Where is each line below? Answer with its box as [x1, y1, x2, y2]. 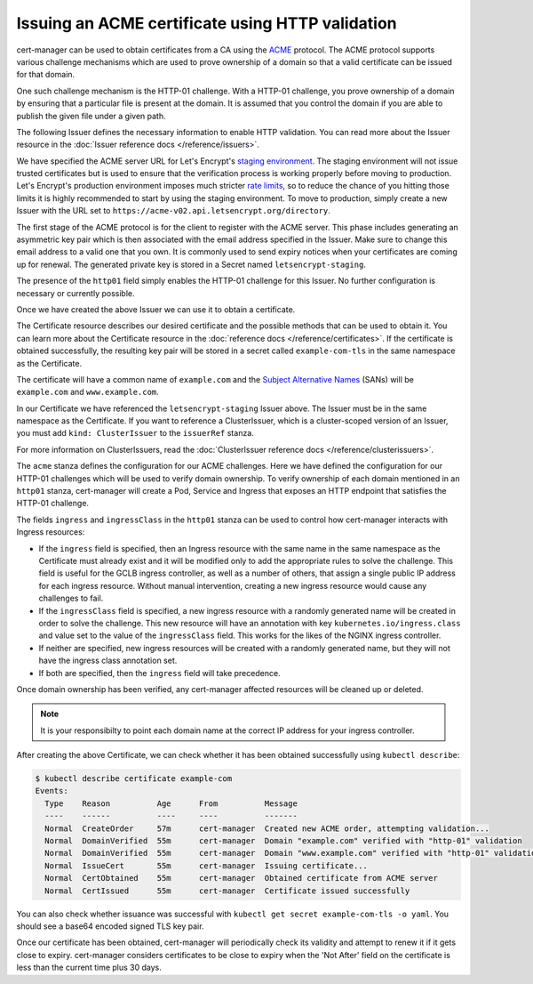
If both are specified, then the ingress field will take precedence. [38, 667, 281, 678]
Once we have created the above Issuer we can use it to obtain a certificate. [16, 303, 296, 315]
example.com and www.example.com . [16, 387, 159, 398]
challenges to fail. [38, 593, 104, 604]
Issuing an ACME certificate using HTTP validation [16, 13, 397, 33]
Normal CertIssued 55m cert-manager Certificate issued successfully [44, 885, 410, 896]
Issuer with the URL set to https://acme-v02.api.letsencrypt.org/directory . [16, 206, 330, 216]
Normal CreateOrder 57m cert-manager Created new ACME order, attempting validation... [44, 823, 490, 834]
